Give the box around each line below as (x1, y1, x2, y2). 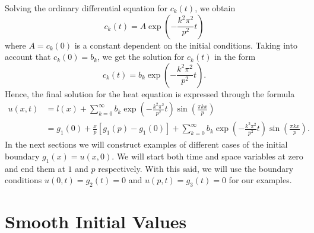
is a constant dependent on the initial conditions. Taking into (74, 39, 297, 51)
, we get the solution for (97, 50, 185, 63)
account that (5, 50, 51, 63)
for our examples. (229, 174, 292, 186)
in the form (214, 50, 256, 63)
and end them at (5, 162, 65, 174)
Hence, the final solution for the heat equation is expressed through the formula (5, 87, 295, 100)
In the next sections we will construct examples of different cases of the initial (5, 138, 288, 151)
